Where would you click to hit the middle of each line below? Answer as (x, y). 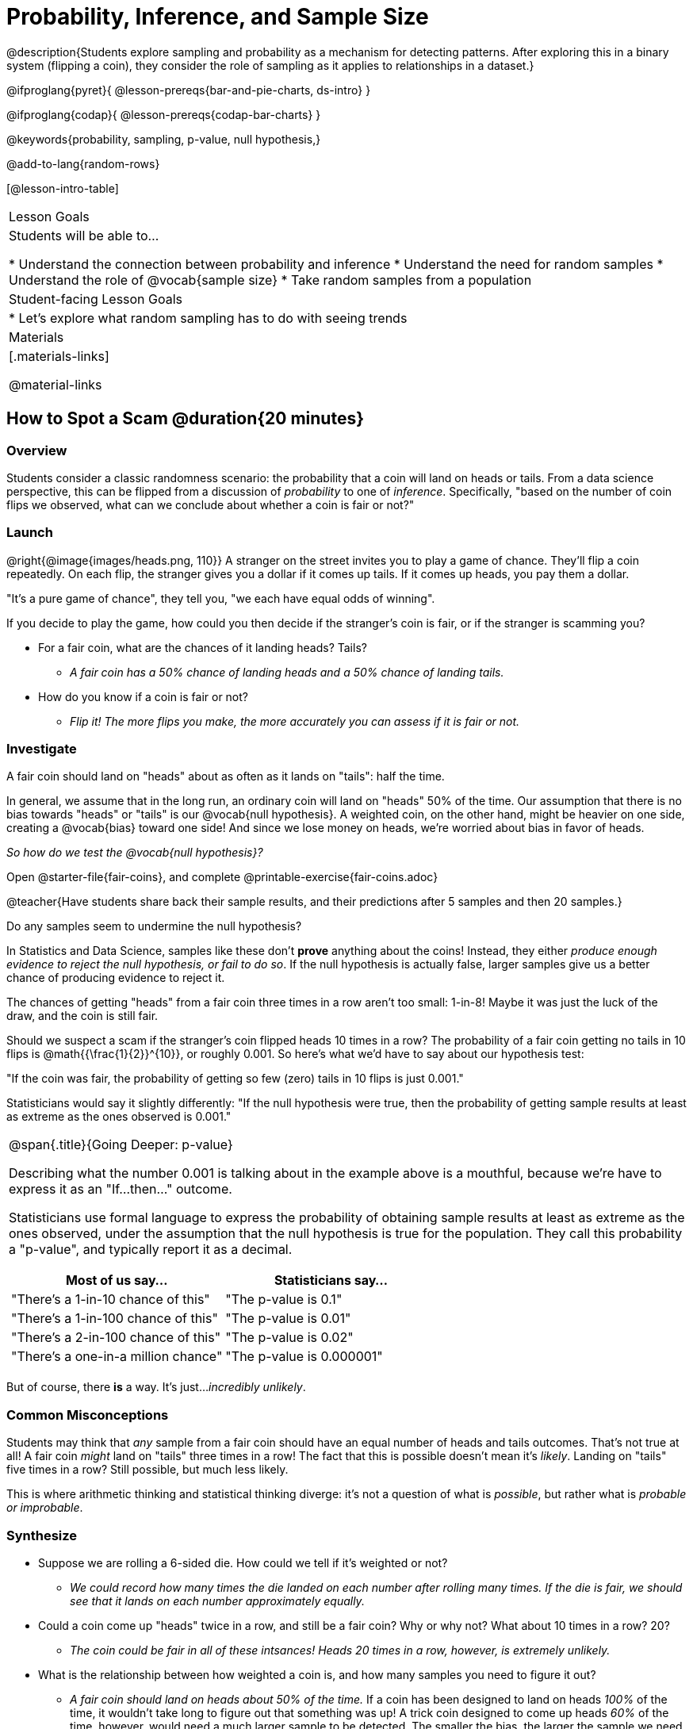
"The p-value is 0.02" (289, 1338)
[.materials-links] (59, 356)
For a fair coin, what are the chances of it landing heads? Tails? (203, 647)
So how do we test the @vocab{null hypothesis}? (135, 853)
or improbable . (45, 1508)
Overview (37, 450)
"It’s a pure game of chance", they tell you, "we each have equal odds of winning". (221, 598)
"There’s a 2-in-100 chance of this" (116, 1338)
